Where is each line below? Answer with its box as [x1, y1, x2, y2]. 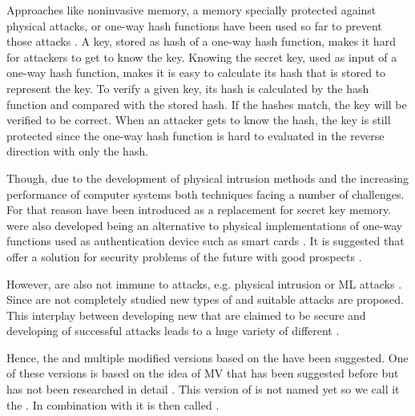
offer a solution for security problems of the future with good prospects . [6, 248, 362, 265]
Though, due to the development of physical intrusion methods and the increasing [6, 169, 409, 186]
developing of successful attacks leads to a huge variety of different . [6, 322, 340, 339]
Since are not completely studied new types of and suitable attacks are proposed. [6, 291, 404, 308]
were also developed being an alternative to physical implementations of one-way [6, 216, 403, 233]
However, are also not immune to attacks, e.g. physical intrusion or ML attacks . [6, 275, 402, 292]
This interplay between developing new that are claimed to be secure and [6, 306, 366, 323]
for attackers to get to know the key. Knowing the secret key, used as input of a [6, 48, 397, 65]
